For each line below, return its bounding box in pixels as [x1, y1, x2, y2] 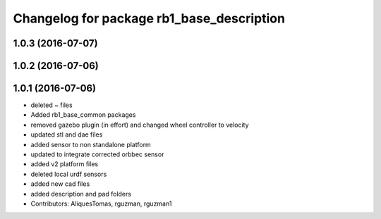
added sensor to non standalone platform [30, 140, 151, 149]
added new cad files [30, 180, 90, 188]
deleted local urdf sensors [30, 170, 107, 178]
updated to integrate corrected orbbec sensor [30, 150, 164, 158]
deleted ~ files [30, 101, 73, 109]
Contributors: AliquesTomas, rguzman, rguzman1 [30, 199, 172, 208]
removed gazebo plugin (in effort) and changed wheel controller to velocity [30, 120, 250, 129]
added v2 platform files [30, 160, 99, 168]
